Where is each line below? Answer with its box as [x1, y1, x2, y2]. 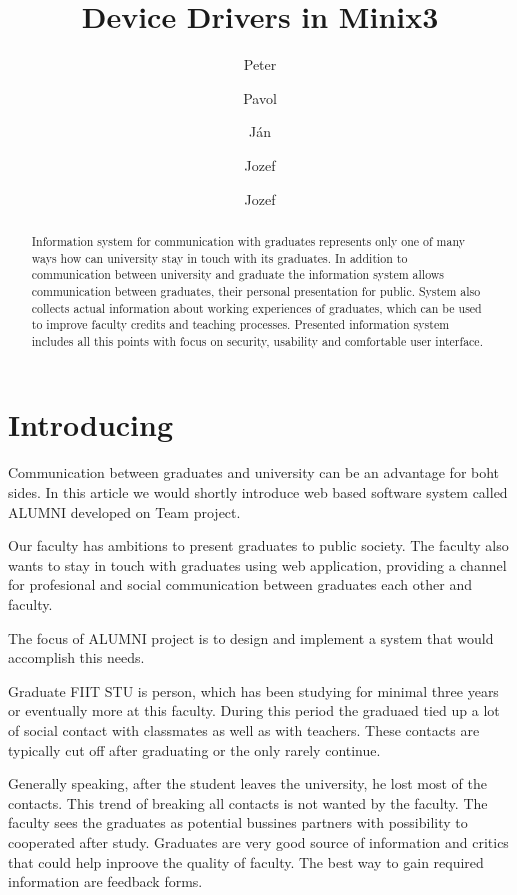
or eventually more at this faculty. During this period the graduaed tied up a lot [8, 700, 500, 721]
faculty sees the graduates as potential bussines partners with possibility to [8, 812, 468, 833]
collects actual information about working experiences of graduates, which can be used [31, 299, 482, 316]
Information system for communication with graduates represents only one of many [31, 232, 465, 249]
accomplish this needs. [8, 647, 145, 668]
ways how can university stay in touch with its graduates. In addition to [31, 249, 408, 266]
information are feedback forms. [8, 871, 203, 892]
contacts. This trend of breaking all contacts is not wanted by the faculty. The [8, 792, 488, 813]
